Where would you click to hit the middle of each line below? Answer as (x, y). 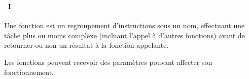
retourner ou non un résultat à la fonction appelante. (86, 45)
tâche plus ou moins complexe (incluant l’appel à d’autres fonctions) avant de (124, 35)
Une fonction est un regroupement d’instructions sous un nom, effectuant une (124, 25)
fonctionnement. (29, 72)
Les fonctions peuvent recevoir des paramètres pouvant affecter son (108, 62)
